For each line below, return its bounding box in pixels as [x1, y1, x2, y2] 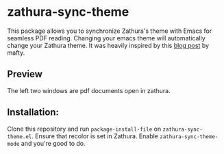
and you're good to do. [21, 139, 86, 147]
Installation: [7, 107, 60, 118]
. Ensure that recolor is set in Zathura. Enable [32, 131, 159, 140]
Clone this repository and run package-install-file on [7, 125, 162, 133]
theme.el [7, 133, 32, 140]
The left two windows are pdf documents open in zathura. [7, 86, 171, 94]
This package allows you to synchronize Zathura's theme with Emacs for [7, 27, 212, 35]
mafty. [7, 49, 25, 57]
